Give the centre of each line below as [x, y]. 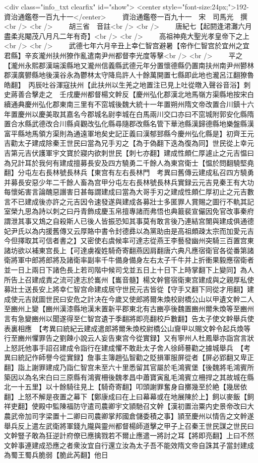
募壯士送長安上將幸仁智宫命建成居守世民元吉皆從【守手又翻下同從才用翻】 [126, 289]
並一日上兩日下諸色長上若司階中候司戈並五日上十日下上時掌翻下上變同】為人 [129, 270]
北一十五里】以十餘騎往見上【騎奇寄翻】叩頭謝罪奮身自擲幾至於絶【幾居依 [126, 387]
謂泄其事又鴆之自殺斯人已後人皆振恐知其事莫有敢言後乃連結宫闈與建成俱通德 [129, 221]
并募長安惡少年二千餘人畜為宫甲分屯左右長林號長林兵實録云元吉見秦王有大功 [129, 182]
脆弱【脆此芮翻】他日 [73, 455]
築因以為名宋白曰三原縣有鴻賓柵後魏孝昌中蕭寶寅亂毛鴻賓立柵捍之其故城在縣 [129, 377]
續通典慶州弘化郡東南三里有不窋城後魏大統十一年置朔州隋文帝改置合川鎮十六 [129, 104]
